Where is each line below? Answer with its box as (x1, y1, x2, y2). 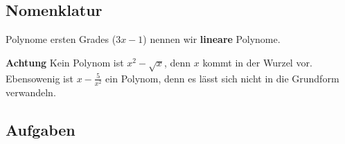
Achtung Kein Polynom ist (6, 55, 124, 69)
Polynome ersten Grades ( (6, 32, 116, 46)
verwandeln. (6, 84, 56, 99)
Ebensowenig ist (6, 71, 73, 85)
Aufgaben (6, 118, 76, 140)
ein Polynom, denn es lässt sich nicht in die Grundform (105, 71, 339, 85)
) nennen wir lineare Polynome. (143, 32, 281, 46)
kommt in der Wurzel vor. (202, 55, 312, 69)
